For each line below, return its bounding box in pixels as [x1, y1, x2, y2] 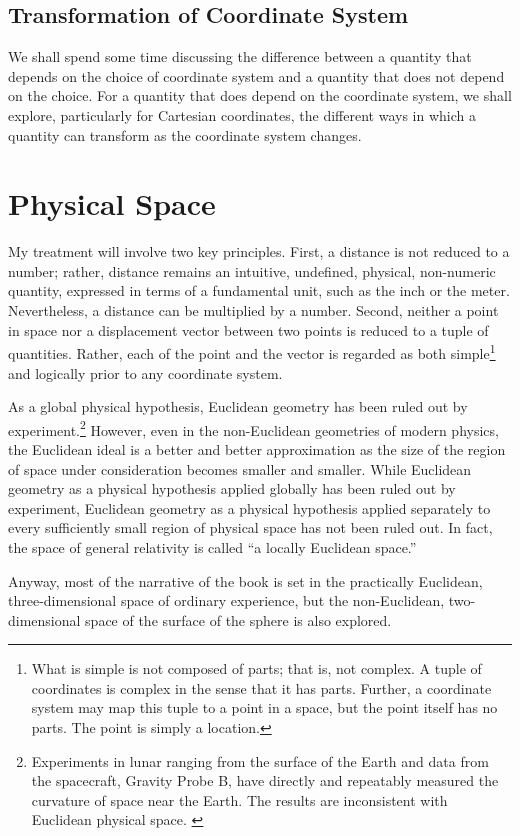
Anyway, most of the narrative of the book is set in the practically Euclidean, [8, 570, 483, 591]
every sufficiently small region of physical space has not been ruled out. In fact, [8, 517, 493, 538]
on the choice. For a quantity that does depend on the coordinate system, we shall [8, 85, 512, 106]
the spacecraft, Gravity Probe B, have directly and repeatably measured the [31, 770, 499, 791]
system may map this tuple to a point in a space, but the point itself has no [31, 697, 498, 718]
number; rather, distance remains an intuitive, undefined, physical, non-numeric [8, 260, 496, 281]
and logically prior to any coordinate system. [8, 362, 283, 383]
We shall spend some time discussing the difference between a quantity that [8, 46, 472, 67]
